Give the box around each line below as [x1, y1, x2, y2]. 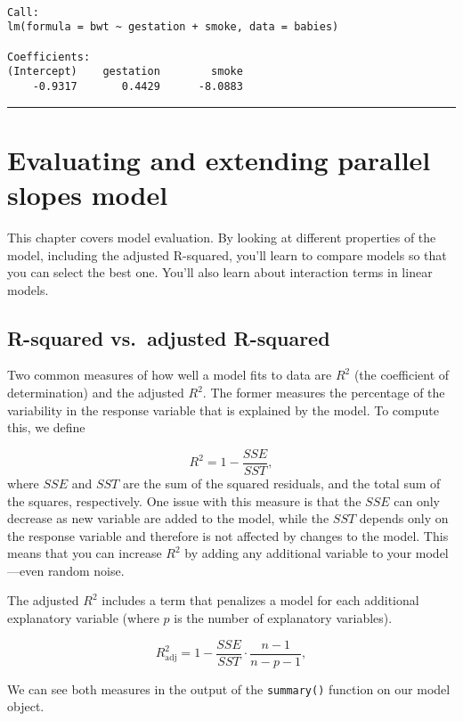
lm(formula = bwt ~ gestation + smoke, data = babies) [7, 20, 339, 34]
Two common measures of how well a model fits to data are [7, 365, 332, 384]
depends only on [359, 509, 449, 528]
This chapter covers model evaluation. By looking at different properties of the [7, 227, 436, 246]
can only [394, 491, 440, 510]
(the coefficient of [353, 365, 450, 384]
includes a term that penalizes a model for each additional [102, 591, 419, 610]
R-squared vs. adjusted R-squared [7, 324, 330, 351]
